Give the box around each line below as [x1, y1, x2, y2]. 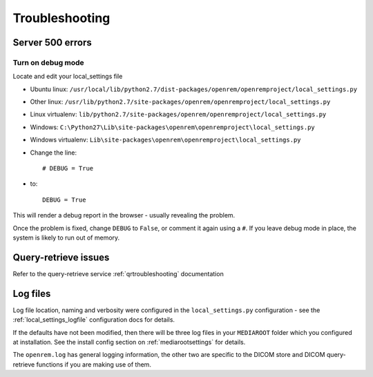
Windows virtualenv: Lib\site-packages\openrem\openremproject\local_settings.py [30, 135, 301, 144]
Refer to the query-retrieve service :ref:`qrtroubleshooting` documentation [12, 269, 224, 278]
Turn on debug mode [12, 57, 84, 67]
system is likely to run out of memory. [12, 233, 120, 242]
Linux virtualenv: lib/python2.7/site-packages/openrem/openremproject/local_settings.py [30, 110, 327, 119]
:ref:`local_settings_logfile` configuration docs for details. [12, 316, 175, 324]
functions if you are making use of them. [36, 360, 152, 369]
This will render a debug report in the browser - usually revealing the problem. [12, 211, 236, 220]
